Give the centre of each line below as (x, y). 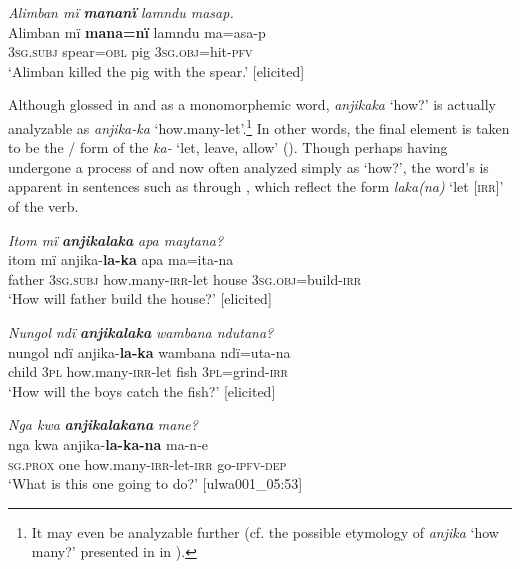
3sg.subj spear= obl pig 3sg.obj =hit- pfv (130, 51)
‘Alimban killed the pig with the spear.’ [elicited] (156, 70)
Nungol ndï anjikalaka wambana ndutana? (141, 331)
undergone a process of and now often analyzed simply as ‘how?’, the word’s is (248, 166)
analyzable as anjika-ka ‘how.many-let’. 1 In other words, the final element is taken (259, 126)
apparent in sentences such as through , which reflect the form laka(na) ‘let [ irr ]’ (256, 186)
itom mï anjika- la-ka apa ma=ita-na (121, 259)
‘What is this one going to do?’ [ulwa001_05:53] (155, 483)
